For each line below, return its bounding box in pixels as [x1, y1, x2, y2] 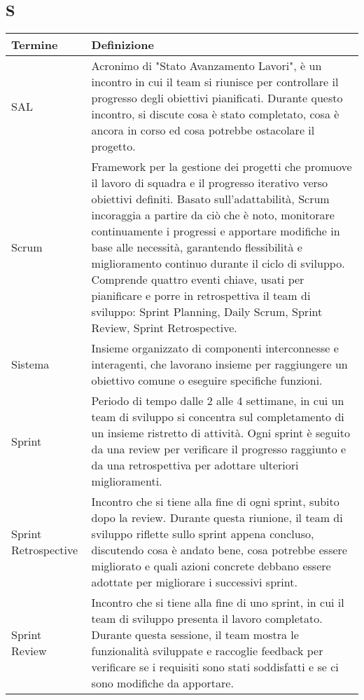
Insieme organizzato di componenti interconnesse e [91, 340, 339, 357]
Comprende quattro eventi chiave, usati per [91, 271, 304, 288]
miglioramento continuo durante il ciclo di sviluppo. [91, 255, 345, 272]
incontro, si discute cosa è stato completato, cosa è [91, 106, 339, 123]
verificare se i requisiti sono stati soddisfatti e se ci [91, 659, 339, 675]
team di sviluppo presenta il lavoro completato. [91, 610, 323, 627]
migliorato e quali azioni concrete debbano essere [91, 558, 331, 575]
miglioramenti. [91, 473, 162, 490]
